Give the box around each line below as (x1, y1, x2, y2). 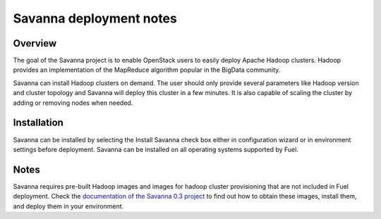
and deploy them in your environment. (13, 201, 124, 211)
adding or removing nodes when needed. (13, 99, 133, 107)
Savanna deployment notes (13, 11, 178, 26)
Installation (13, 117, 64, 129)
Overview (13, 37, 57, 49)
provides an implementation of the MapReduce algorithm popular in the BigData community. (13, 65, 281, 74)
